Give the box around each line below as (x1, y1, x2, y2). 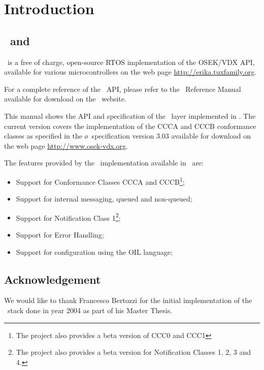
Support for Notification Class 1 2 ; (16, 211, 121, 223)
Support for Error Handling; (16, 229, 104, 240)
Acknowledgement (4, 271, 101, 287)
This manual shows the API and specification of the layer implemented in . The (4, 110, 256, 121)
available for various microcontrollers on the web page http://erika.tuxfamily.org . (4, 66, 257, 77)
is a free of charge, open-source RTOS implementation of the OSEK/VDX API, (7, 56, 255, 67)
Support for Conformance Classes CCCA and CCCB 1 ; (16, 175, 185, 187)
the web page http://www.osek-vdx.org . (4, 140, 128, 151)
